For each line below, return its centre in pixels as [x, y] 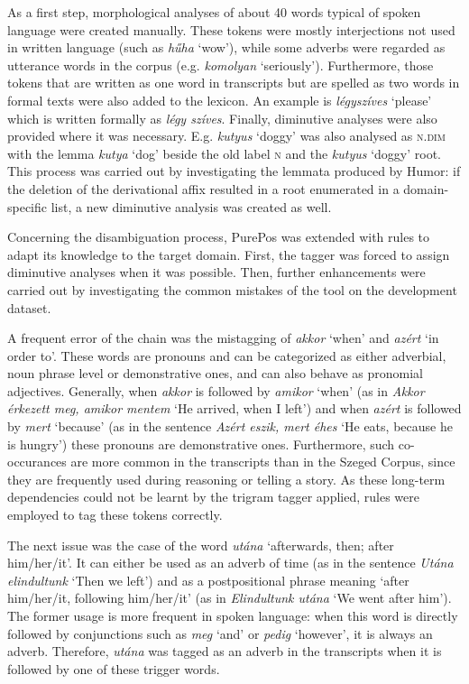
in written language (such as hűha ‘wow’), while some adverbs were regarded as [226, 47]
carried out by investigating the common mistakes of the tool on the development [232, 289]
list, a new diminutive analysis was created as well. [191, 206]
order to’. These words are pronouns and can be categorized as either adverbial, [227, 355]
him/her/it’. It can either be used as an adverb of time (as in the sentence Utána [230, 563]
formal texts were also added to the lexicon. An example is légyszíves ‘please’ [220, 100]
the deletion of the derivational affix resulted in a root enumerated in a [203, 188]
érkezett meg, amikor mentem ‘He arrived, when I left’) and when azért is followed [234, 408]
